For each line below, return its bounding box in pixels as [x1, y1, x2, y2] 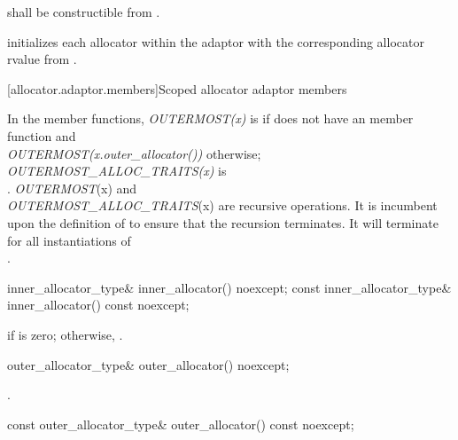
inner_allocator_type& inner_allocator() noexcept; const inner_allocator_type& [7, 278, 452, 296]
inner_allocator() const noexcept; [7, 295, 190, 314]
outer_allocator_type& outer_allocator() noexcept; [7, 355, 290, 373]
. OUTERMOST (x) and [7, 178, 137, 197]
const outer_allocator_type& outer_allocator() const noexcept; [7, 414, 354, 433]
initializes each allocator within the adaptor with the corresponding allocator [7, 32, 424, 51]
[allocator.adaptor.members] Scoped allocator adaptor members [7, 79, 347, 98]
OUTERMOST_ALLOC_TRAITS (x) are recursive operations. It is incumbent [7, 196, 438, 215]
